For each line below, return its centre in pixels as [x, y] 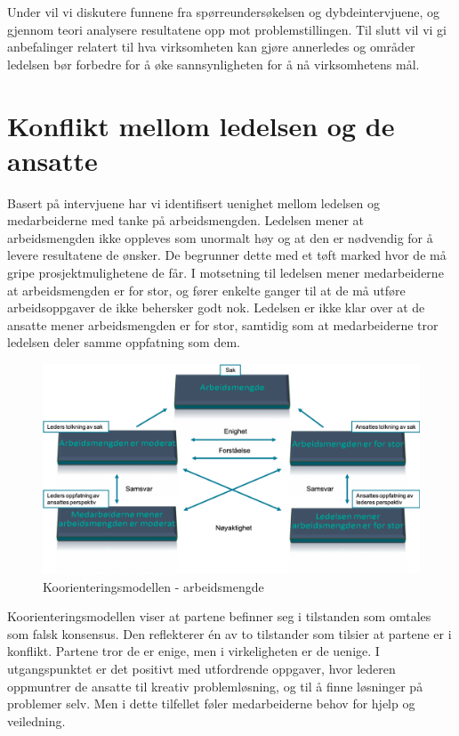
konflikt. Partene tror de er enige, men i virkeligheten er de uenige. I [193, 651]
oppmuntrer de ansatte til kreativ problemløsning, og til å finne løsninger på [215, 686]
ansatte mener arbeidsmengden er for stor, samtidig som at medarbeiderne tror [223, 324]
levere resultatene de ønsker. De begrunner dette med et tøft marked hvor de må [227, 255]
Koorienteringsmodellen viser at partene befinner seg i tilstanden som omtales [219, 616]
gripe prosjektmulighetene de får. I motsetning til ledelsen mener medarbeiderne [225, 273]
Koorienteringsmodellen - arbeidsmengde [153, 586]
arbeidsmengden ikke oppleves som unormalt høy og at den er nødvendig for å [220, 237]
